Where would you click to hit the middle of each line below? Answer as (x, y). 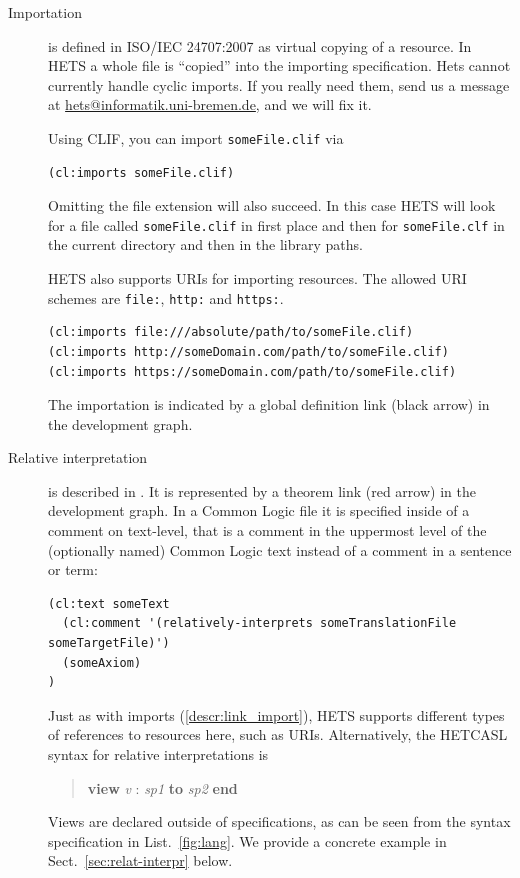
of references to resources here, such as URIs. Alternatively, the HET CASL (278, 734)
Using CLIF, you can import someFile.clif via (196, 137)
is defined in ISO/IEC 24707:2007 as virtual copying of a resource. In (260, 45)
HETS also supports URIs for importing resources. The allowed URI (257, 278)
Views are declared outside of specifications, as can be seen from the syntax (279, 821)
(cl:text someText (109, 603)
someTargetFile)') (109, 643)
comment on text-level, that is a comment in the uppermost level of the (267, 530)
